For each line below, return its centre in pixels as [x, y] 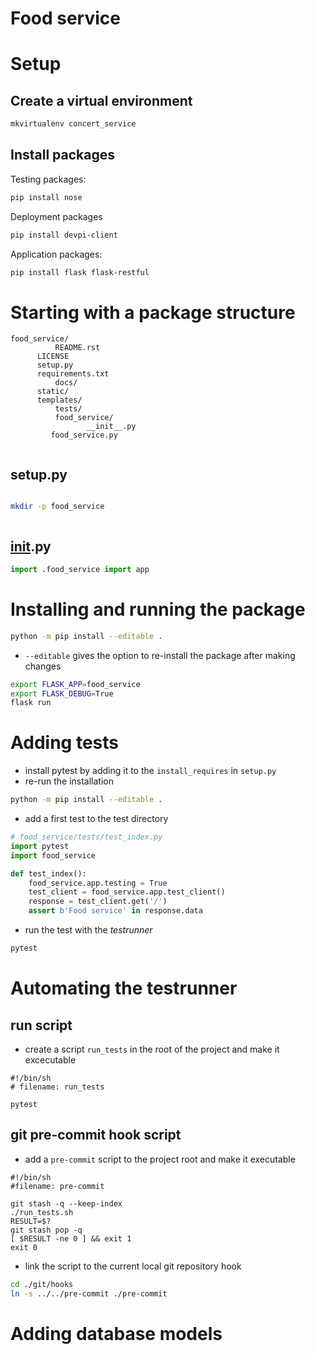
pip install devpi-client [64, 235]
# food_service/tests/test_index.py [86, 837]
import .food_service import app [80, 569]
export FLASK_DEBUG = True [62, 693]
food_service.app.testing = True [98, 883]
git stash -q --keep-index [66, 1203]
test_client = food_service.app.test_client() [127, 892]
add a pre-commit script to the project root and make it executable [160, 1159]
